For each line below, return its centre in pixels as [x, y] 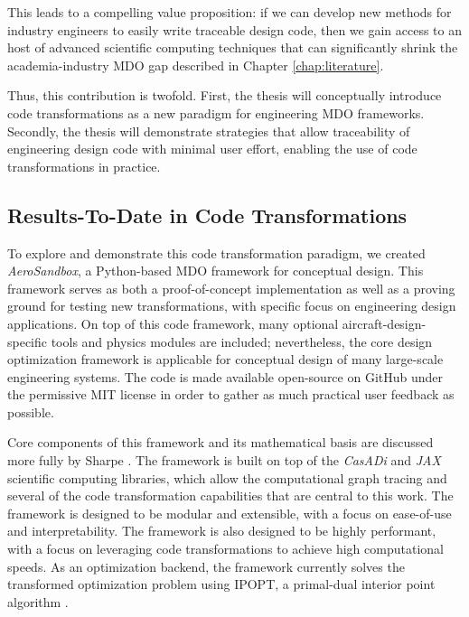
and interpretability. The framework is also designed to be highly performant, [222, 531]
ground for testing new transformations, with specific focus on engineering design [232, 306]
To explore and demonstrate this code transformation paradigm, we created [216, 252]
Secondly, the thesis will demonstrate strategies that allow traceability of [209, 131]
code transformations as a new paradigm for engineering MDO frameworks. [216, 112]
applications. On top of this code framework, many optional [173, 323]
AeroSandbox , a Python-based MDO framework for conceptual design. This [216, 271]
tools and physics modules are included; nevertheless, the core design [242, 341]
